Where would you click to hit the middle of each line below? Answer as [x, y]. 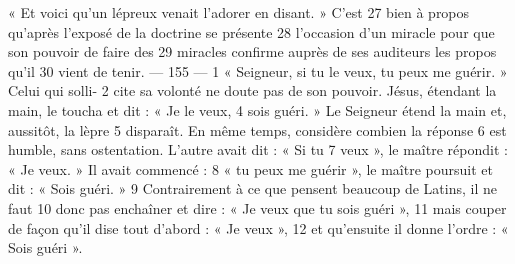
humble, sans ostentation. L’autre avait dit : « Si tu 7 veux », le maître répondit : [258, 149]
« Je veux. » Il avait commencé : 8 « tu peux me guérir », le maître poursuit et [250, 168]
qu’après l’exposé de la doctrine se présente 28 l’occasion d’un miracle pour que [251, 31]
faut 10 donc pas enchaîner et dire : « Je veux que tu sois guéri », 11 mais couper [257, 207]
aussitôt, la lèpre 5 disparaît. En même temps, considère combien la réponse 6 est [257, 129]
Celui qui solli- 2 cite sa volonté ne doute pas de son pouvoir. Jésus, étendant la [252, 90]
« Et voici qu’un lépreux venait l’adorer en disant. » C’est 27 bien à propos [239, 12]
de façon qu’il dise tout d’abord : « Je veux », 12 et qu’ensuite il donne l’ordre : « [258, 227]
